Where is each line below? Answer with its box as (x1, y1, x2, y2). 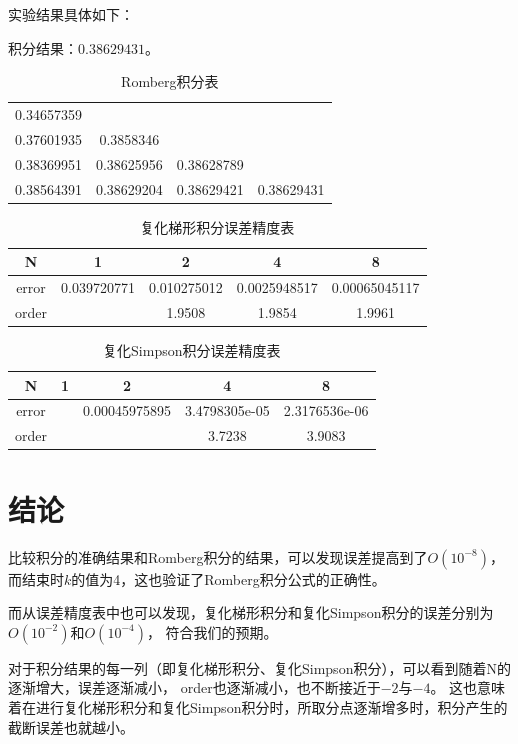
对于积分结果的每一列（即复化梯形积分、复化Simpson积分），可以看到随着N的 (8, 657, 511, 678)
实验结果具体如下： (8, 4, 134, 24)
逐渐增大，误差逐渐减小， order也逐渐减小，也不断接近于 (8, 677, 381, 698)
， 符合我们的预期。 (146, 621, 278, 642)
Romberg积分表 (121, 71, 219, 92)
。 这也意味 (430, 677, 506, 698)
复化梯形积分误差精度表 (140, 216, 295, 237)
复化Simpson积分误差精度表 (103, 340, 281, 361)
